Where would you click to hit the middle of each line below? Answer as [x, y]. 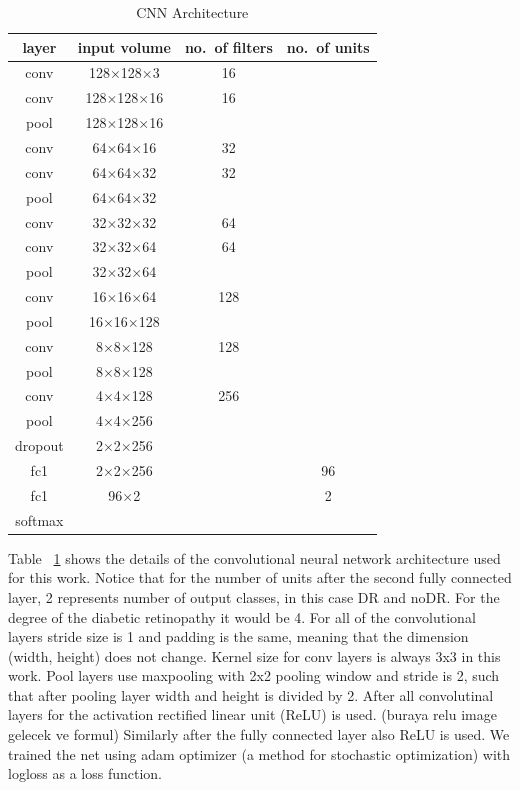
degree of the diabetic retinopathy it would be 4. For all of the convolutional [242, 616]
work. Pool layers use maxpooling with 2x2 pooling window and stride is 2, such [254, 675]
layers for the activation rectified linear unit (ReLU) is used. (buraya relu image [252, 714]
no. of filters [228, 46]
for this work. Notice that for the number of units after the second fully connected [260, 577]
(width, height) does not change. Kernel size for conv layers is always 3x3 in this [254, 655]
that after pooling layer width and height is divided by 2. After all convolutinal [251, 694]
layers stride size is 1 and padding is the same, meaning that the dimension [238, 636]
